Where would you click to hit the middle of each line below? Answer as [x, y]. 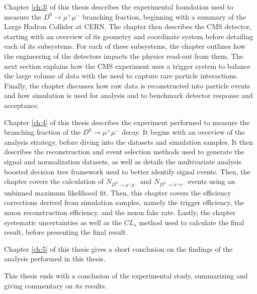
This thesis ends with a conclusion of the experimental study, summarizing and [126, 275]
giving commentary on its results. [56, 285]
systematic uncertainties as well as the [63, 222]
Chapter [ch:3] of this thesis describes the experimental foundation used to [119, 7]
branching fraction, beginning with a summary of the [164, 16]
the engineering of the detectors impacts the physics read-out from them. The [124, 56]
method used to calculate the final [192, 222]
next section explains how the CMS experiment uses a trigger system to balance [127, 66]
